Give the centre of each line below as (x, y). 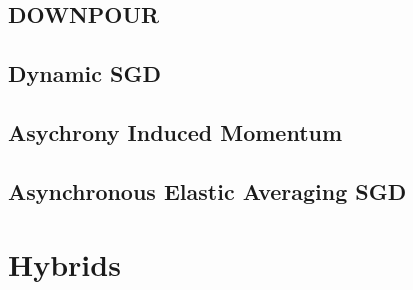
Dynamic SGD (84, 73)
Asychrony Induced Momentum (175, 131)
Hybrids (64, 264)
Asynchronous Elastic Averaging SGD (207, 190)
